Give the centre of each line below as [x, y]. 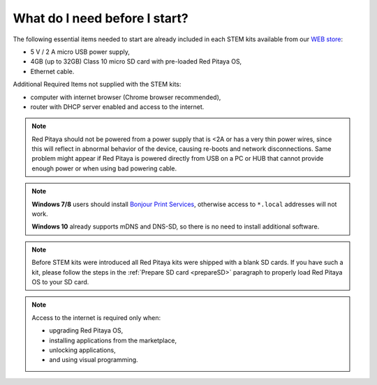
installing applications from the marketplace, [113, 340]
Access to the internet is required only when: [96, 317]
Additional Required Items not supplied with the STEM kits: [97, 85]
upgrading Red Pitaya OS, [86, 330]
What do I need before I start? [101, 18]
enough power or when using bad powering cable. [104, 168]
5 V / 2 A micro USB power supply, [80, 52]
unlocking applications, [83, 350]
